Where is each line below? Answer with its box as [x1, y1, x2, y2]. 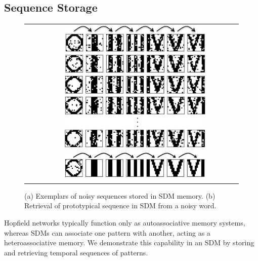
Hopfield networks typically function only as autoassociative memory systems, [4, 217, 245, 228]
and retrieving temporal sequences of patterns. [4, 247, 148, 257]
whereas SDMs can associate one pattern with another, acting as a [4, 227, 210, 238]
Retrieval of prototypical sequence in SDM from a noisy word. [24, 200, 217, 211]
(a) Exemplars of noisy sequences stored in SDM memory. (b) [24, 190, 216, 201]
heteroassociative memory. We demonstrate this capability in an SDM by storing [4, 237, 254, 248]
